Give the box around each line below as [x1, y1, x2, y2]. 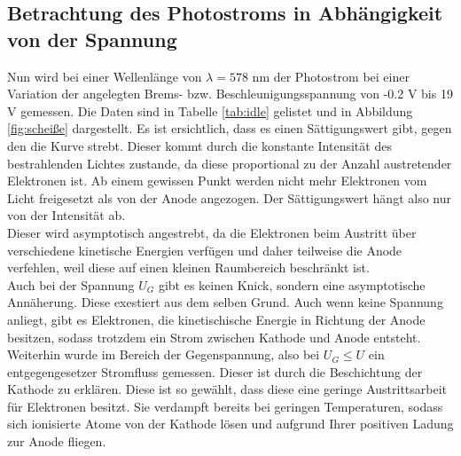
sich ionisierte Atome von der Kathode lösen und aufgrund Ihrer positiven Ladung [7, 414, 454, 433]
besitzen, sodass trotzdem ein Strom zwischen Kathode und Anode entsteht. [7, 327, 421, 346]
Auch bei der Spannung [7, 275, 135, 294]
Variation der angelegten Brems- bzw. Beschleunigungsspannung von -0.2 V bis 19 [7, 84, 453, 103]
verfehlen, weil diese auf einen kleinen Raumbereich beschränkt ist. [7, 258, 370, 277]
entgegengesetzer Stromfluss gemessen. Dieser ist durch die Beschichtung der [7, 362, 423, 381]
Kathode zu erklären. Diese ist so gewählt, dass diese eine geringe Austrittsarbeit [7, 380, 448, 398]
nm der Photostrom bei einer [252, 67, 410, 85]
